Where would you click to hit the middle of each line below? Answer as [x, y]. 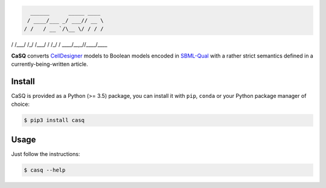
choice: [21, 104]
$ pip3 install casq [54, 120]
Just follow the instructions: [46, 154]
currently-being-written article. [50, 64]
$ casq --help [45, 170]
